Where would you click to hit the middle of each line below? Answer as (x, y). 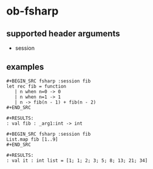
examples (25, 67)
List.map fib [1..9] (32, 139)
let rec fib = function (36, 86)
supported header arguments (63, 34)
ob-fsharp (32, 11)
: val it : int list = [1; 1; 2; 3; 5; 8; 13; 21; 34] (77, 161)
